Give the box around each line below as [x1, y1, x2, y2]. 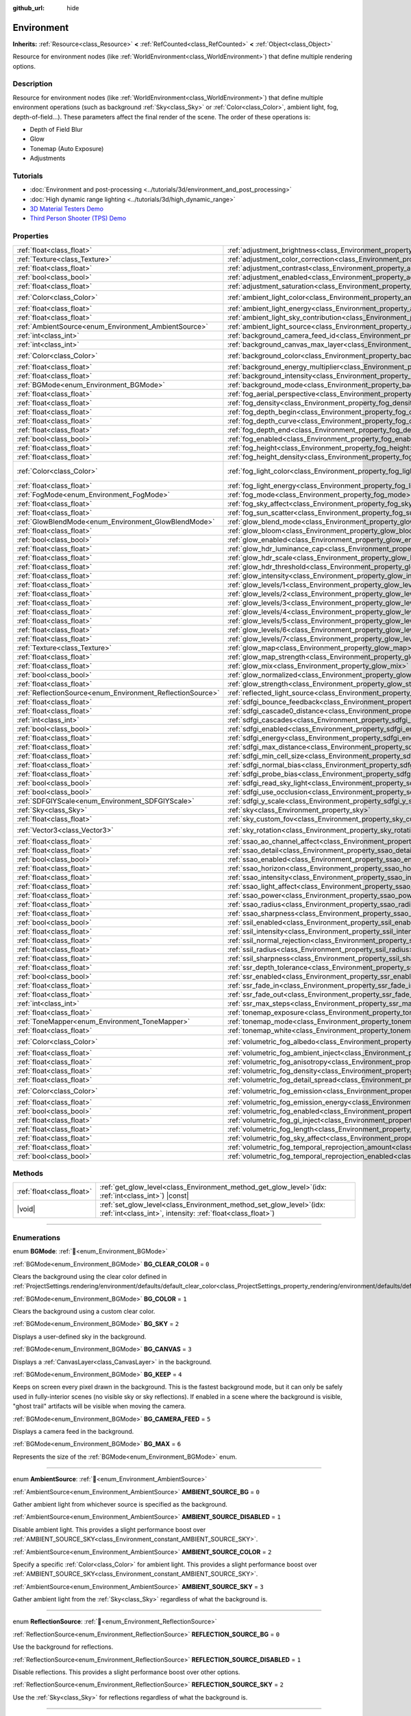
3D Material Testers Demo [29, 205, 104, 213]
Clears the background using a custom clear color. [12, 1308, 155, 1316]
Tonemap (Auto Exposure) [29, 144, 104, 152]
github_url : [12, 4, 45, 12]
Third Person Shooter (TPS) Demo [29, 214, 127, 222]
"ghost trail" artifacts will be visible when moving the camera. [12, 1402, 186, 1411]
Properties [12, 231, 49, 241]
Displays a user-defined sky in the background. [12, 1332, 147, 1341]
